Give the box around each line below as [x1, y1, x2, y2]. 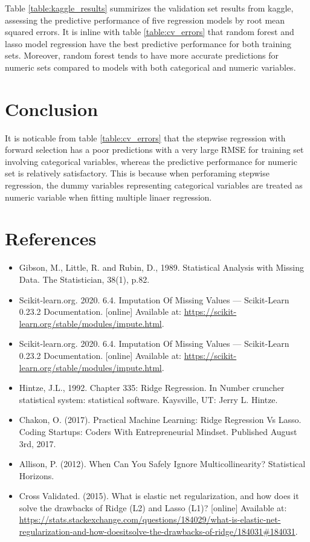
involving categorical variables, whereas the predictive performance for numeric [5, 155, 297, 167]
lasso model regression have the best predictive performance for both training [5, 37, 291, 50]
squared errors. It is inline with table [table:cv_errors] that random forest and [5, 25, 294, 38]
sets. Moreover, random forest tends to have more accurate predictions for [5, 49, 279, 62]
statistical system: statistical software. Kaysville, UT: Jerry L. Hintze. [19, 393, 278, 405]
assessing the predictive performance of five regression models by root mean [5, 13, 285, 26]
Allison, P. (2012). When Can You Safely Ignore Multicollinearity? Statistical [19, 457, 306, 470]
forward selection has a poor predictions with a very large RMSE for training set [5, 143, 304, 156]
